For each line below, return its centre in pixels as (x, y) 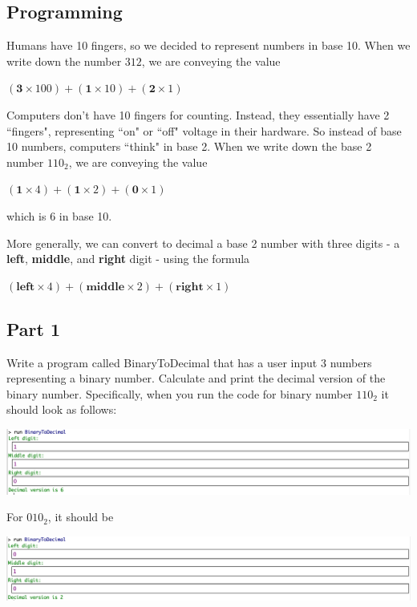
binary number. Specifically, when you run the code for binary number (180, 393)
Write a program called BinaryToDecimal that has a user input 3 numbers (189, 362)
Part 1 (34, 328)
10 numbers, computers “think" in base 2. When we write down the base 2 (189, 146)
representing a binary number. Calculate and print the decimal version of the (196, 378)
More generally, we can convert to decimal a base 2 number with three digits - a (203, 243)
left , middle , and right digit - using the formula (128, 259)
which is (26, 215)
